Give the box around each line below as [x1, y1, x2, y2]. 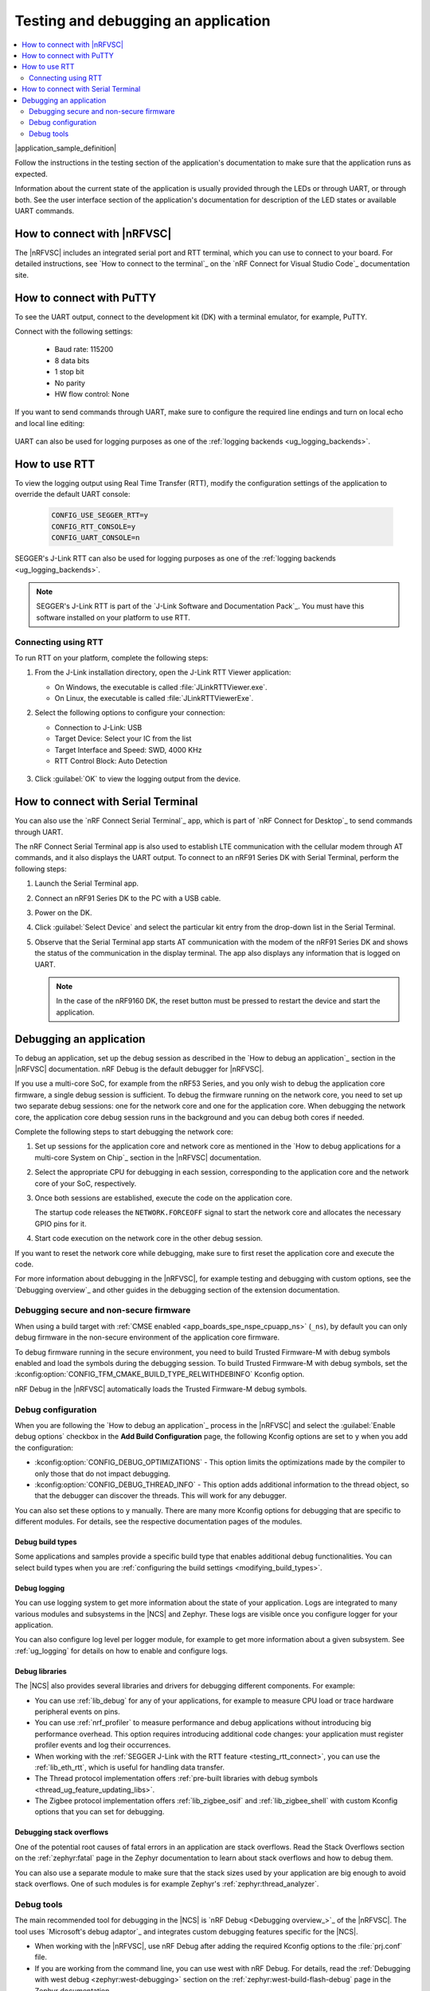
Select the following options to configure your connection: [34, 708, 226, 718]
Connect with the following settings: [14, 327, 133, 336]
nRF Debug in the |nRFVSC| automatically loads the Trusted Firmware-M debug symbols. [14, 1384, 307, 1394]
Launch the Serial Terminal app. [34, 878, 139, 888]
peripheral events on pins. [34, 1707, 120, 1716]
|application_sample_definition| [14, 143, 117, 153]
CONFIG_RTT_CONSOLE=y [51, 522, 136, 531]
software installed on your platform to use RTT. [36, 612, 190, 622]
